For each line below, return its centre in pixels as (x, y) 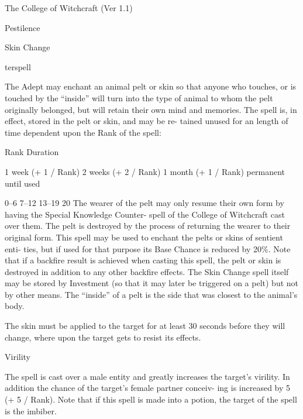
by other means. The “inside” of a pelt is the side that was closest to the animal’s (151, 294)
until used (23, 183)
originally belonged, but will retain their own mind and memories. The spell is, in (151, 109)
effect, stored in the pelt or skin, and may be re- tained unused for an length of (147, 121)
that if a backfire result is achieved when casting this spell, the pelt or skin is (143, 260)
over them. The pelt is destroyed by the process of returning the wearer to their (148, 226)
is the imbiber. (31, 411)
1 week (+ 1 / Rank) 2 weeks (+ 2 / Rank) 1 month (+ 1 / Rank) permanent (145, 171)
